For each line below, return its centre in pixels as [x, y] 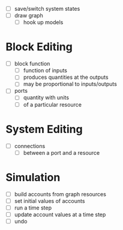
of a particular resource [52, 104]
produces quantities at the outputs [66, 77]
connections [30, 146]
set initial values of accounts [49, 200]
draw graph [28, 16]
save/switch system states [47, 9]
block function [32, 64]
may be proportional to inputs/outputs [70, 84]
